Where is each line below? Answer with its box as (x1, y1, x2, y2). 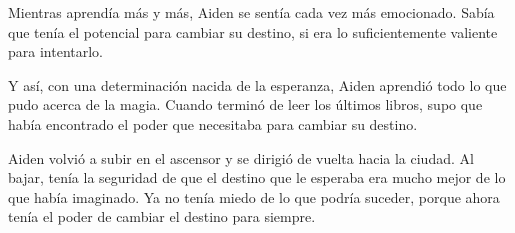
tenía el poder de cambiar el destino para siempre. (8, 206, 316, 227)
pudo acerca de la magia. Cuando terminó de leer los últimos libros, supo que (8, 94, 483, 115)
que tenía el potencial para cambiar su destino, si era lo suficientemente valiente (8, 21, 498, 42)
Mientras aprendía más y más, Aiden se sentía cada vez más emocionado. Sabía (8, 2, 495, 22)
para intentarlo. (8, 41, 103, 62)
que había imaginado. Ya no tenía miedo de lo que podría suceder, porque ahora (8, 186, 500, 207)
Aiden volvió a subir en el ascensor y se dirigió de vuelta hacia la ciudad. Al (8, 147, 474, 168)
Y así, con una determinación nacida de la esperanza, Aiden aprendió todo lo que (8, 74, 507, 95)
